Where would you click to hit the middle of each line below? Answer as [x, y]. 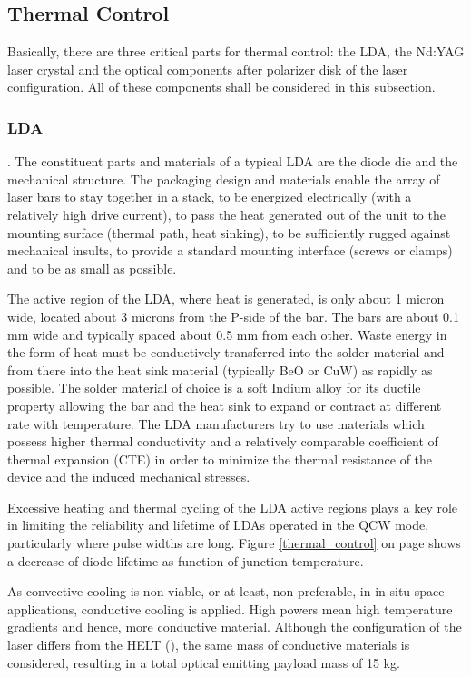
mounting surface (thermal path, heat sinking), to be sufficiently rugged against [229, 232]
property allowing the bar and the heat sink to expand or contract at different [225, 405]
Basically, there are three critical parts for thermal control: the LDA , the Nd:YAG [236, 51]
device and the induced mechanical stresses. [129, 477]
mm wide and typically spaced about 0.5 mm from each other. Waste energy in [227, 334]
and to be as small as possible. [92, 268]
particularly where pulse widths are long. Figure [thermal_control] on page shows [234, 543]
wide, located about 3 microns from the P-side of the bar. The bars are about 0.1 [234, 316]
